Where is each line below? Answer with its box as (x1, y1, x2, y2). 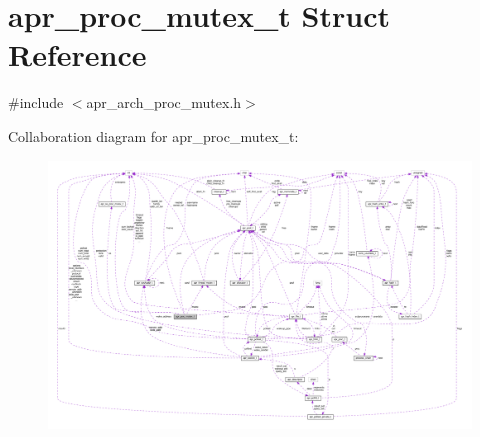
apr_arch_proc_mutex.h (86, 92, 242, 113)
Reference (8, 34, 147, 75)
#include (8, 92, 64, 113)
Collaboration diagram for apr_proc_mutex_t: (8, 125, 299, 146)
